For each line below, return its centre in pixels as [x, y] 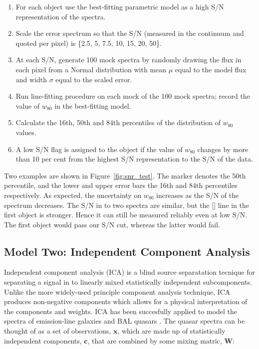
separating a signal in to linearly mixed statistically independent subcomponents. [128, 282]
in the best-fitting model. [93, 105]
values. [26, 132]
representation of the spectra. [61, 16]
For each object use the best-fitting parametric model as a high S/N [120, 6]
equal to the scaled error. [94, 79]
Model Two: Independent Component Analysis [127, 251]
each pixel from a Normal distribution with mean [91, 69]
